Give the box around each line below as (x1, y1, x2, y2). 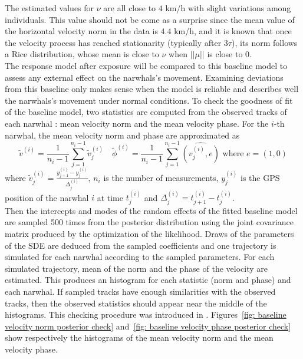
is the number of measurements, (103, 171, 219, 183)
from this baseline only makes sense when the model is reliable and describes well (5, 83, 299, 95)
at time (97, 191, 123, 203)
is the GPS (241, 171, 280, 183)
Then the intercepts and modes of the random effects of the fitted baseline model (5, 204, 298, 216)
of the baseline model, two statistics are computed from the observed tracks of (5, 106, 287, 118)
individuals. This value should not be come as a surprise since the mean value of (5, 13, 295, 25)
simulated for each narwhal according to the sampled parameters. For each (5, 251, 275, 263)
